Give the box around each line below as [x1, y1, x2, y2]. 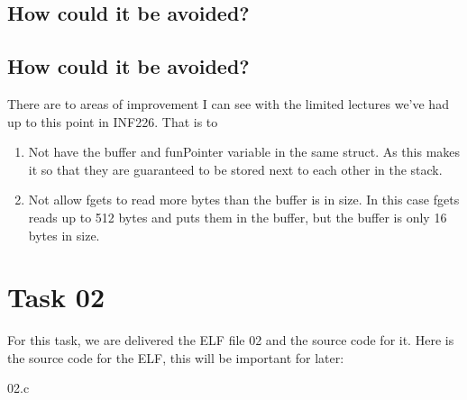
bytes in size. [28, 225, 100, 244]
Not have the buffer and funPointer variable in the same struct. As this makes [28, 142, 461, 161]
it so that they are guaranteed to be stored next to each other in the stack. [28, 159, 443, 178]
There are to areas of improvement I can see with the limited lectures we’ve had [7, 94, 449, 113]
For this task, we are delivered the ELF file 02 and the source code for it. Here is [7, 331, 454, 350]
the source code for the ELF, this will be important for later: [7, 348, 344, 367]
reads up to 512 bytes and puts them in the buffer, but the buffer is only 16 [28, 207, 447, 226]
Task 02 [7, 278, 105, 315]
